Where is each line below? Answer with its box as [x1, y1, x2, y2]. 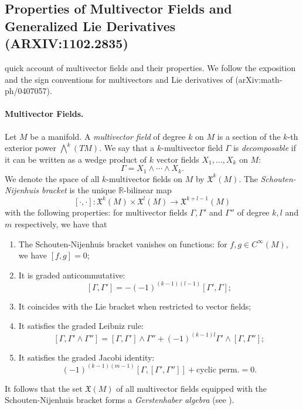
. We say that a [99, 142, 155, 154]
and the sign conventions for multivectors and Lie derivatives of [5, 73, 233, 85]
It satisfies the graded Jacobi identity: [18, 351, 155, 363]
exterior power [5, 142, 57, 154]
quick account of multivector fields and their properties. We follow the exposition [5, 61, 296, 73]
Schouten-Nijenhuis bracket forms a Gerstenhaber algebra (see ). [5, 394, 234, 406]
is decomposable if [233, 142, 296, 154]
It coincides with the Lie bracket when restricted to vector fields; [18, 300, 251, 312]
